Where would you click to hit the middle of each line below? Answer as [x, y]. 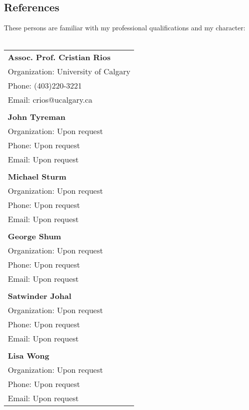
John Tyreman [37, 117]
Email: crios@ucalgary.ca [50, 100]
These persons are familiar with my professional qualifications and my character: [125, 28]
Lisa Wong [29, 356]
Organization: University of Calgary [69, 71]
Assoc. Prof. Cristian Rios [59, 57]
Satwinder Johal [40, 296]
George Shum [34, 236]
